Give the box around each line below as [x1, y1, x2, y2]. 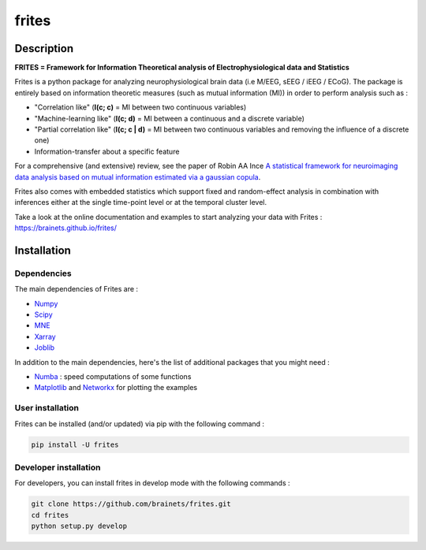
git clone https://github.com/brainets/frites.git [31, 500, 232, 508]
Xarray [34, 332, 56, 341]
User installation [14, 403, 79, 414]
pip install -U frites [31, 440, 119, 449]
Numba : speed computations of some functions [34, 372, 192, 381]
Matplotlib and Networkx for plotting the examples [34, 383, 198, 392]
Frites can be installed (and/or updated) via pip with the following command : [14, 418, 264, 429]
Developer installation [14, 462, 101, 473]
